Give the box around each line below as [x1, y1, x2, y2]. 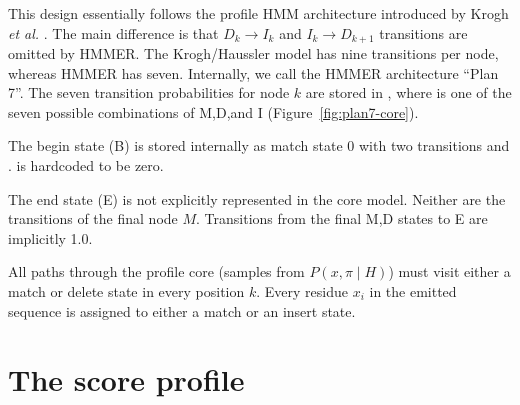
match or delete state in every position [8, 280, 245, 301]
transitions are [379, 22, 468, 43]
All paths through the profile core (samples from [8, 261, 305, 282]
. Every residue [256, 280, 348, 301]
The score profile [8, 359, 245, 400]
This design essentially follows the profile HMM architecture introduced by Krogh [8, 3, 509, 23]
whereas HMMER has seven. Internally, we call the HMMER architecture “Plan [8, 62, 499, 83]
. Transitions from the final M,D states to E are [196, 208, 488, 229]
